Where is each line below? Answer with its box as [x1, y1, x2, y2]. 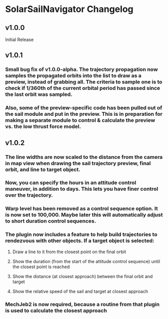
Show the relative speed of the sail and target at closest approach [12, 288, 148, 294]
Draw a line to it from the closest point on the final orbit [12, 249, 126, 255]
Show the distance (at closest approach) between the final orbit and [12, 273, 153, 279]
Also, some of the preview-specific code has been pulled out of [5, 104, 162, 111]
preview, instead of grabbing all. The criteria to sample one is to [5, 78, 162, 85]
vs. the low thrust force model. [5, 123, 81, 130]
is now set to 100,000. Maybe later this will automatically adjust [5, 211, 163, 218]
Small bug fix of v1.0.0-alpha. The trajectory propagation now [5, 66, 158, 73]
